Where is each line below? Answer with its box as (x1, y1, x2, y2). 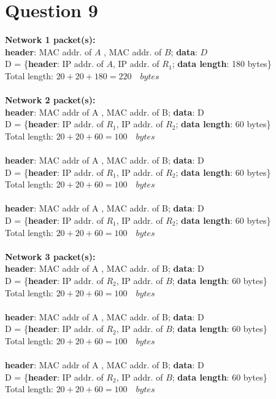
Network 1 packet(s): (5, 33, 96, 46)
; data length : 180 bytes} (172, 57, 272, 70)
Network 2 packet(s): (5, 93, 96, 106)
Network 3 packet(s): (5, 250, 96, 263)
